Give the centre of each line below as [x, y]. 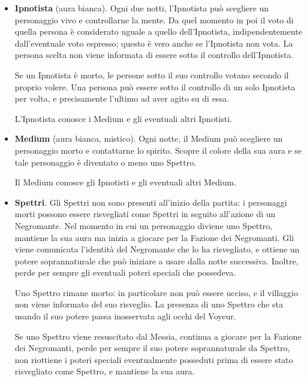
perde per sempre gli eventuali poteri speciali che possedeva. [125, 272]
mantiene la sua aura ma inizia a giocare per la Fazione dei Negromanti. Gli [154, 237]
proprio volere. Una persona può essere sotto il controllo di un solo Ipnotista [155, 86]
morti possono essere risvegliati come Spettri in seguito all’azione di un [145, 214]
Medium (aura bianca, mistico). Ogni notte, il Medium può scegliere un [149, 138]
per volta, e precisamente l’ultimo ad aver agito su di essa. [122, 98]
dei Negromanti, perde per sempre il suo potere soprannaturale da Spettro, [152, 348]
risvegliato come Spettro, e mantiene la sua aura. [105, 371]
